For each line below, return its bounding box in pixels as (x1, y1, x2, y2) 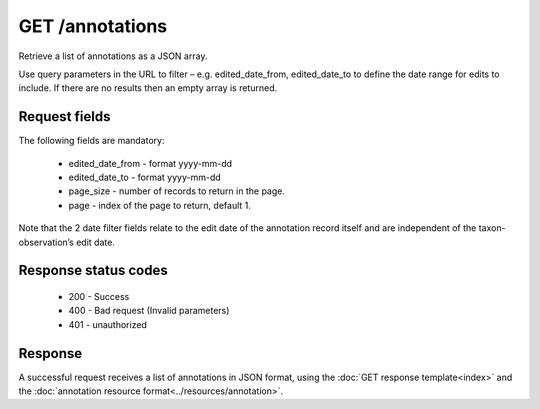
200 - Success (68, 290, 130, 302)
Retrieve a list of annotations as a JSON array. (18, 50, 208, 62)
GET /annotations (18, 15, 168, 37)
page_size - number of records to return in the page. (68, 185, 285, 197)
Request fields (18, 108, 111, 125)
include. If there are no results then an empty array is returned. (18, 82, 278, 94)
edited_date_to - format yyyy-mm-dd (68, 171, 222, 184)
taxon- (478, 222, 506, 234)
